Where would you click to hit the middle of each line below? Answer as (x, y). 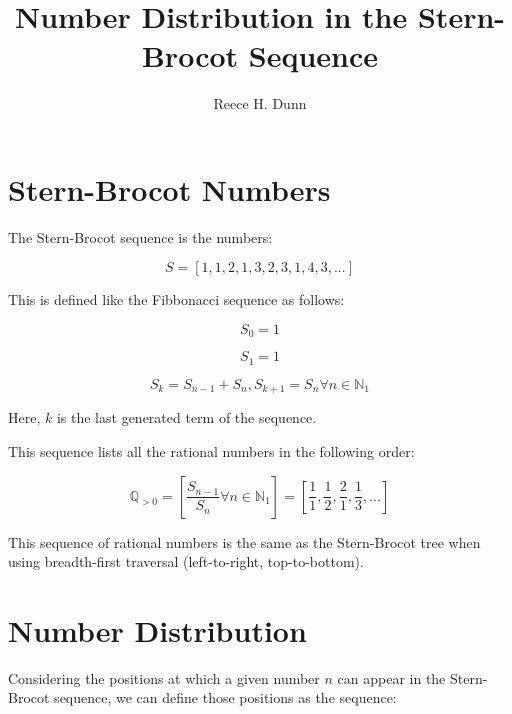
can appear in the (391, 677)
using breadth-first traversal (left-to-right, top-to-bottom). (186, 561)
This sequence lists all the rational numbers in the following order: (211, 450)
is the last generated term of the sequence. (186, 417)
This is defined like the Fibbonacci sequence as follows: (176, 299)
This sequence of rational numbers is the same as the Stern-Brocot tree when (244, 541)
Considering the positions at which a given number (164, 677)
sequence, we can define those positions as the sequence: (225, 697)
